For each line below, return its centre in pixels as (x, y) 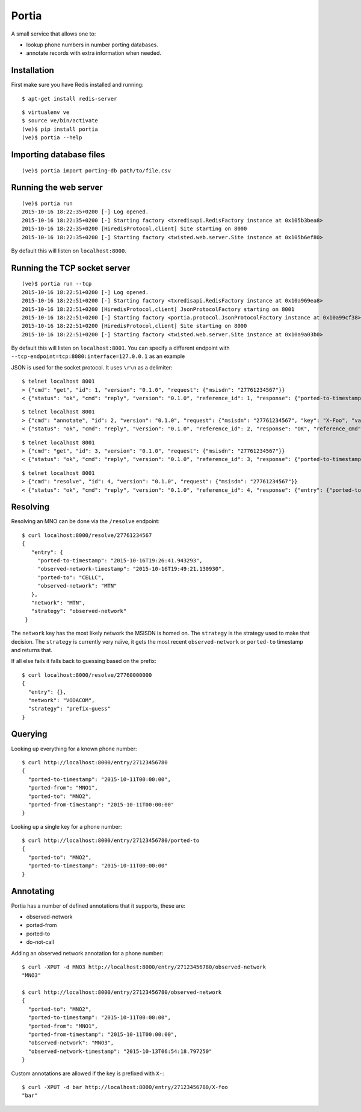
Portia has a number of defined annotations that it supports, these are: (98, 906)
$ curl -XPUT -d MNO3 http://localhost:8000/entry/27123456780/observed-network (144, 967)
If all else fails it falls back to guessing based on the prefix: (84, 661)
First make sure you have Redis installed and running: (77, 85)
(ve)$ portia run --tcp (57, 284)
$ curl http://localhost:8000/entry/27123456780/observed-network (122, 992)
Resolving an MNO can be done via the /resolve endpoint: (85, 521)
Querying (29, 734)
